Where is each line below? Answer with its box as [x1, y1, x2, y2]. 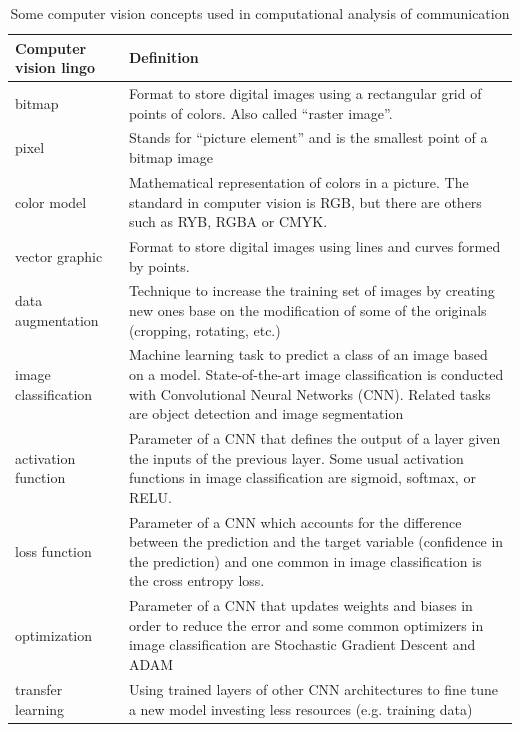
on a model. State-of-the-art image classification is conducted [128, 364, 504, 384]
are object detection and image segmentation [128, 403, 404, 424]
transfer [15, 678, 63, 699]
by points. [128, 255, 190, 276]
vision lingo [15, 57, 96, 78]
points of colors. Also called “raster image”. [128, 102, 393, 123]
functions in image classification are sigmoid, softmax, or [128, 467, 476, 488]
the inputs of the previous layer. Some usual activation [128, 447, 464, 468]
